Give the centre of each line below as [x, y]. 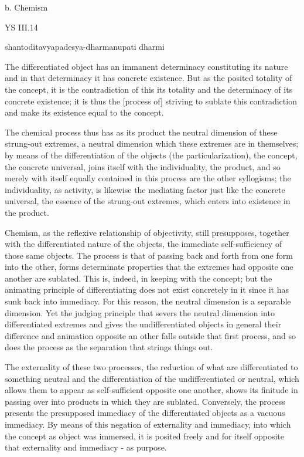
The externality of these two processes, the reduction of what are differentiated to [151, 367]
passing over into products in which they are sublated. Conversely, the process [145, 401]
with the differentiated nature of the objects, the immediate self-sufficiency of [144, 244]
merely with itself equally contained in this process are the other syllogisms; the [148, 178]
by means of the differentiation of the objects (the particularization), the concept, [151, 155]
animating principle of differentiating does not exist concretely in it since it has [147, 290]
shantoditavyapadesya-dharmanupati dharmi [85, 47]
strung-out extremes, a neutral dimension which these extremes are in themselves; [152, 143]
